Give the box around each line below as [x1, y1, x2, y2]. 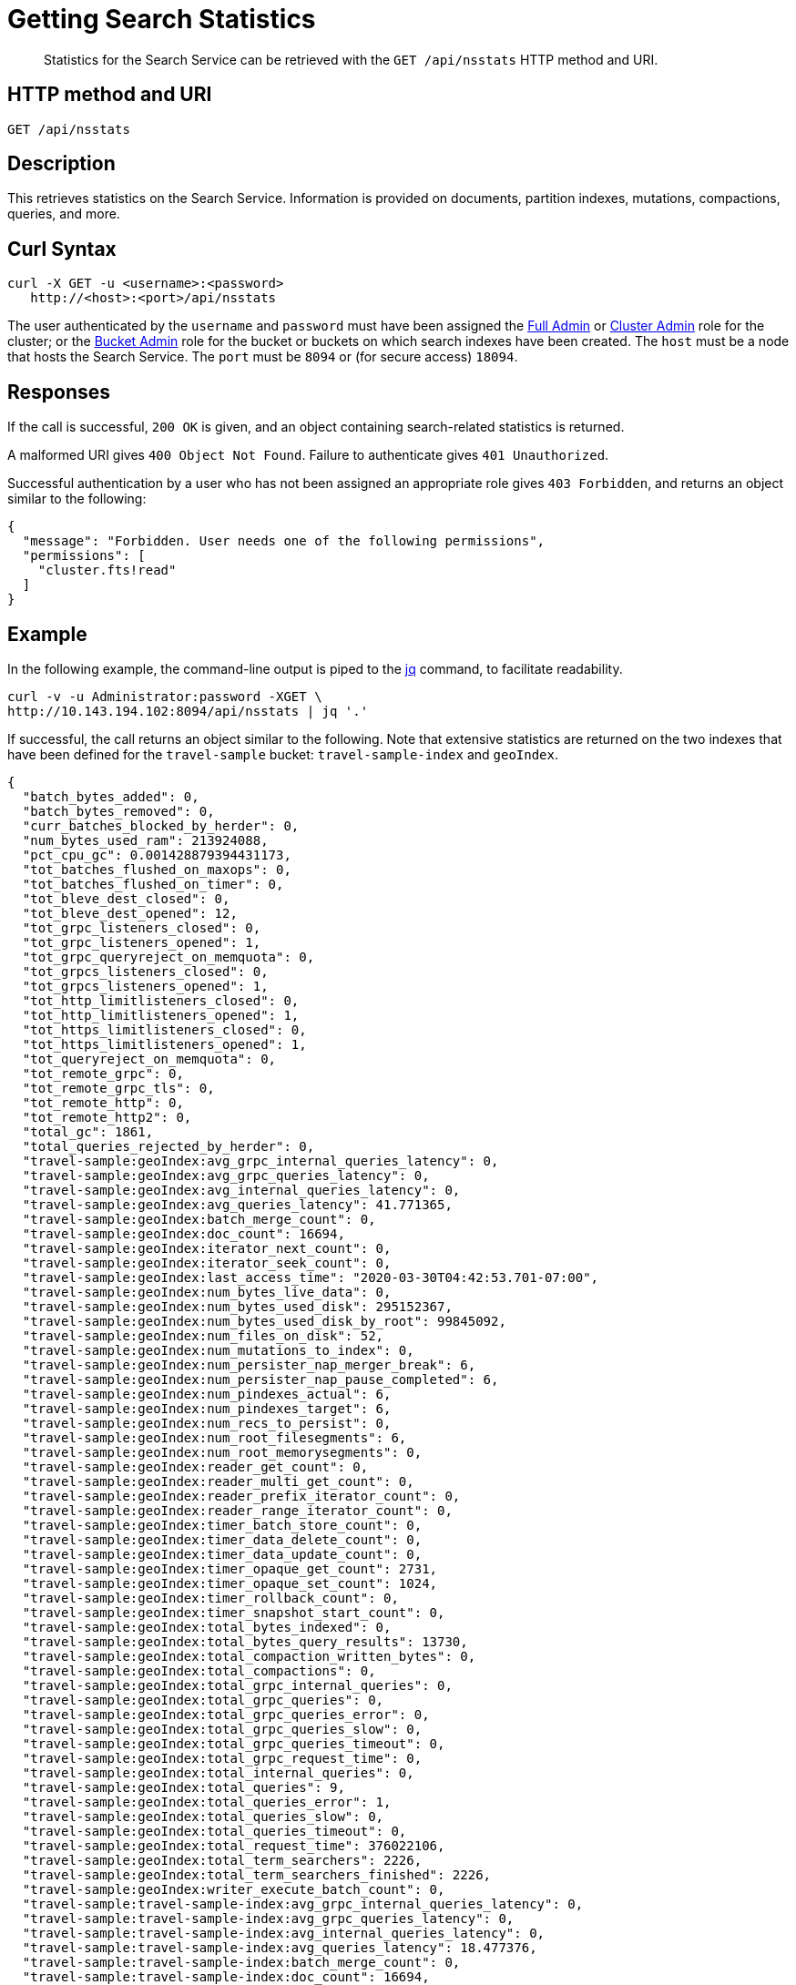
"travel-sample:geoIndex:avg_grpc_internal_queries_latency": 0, [22, 1153, 499, 1168]
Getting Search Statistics [7, 4, 316, 35]
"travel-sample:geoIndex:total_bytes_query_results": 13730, [22, 1634, 468, 1649]
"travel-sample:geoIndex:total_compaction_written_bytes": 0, [22, 1648, 476, 1664]
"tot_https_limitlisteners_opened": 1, [22, 1036, 307, 1052]
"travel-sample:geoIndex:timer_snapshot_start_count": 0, [22, 1604, 445, 1620]
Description [7, 152, 116, 176]
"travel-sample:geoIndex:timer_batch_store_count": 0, [22, 1517, 423, 1532]
